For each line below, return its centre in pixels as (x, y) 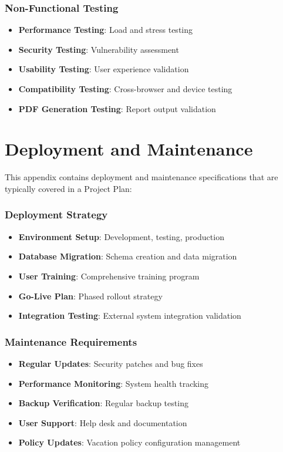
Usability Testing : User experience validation (104, 69)
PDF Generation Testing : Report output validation (117, 108)
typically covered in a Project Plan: (68, 188)
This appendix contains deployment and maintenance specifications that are (141, 177)
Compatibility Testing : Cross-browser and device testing (125, 89)
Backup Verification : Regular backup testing (103, 403)
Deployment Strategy (56, 215)
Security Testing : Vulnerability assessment (99, 49)
